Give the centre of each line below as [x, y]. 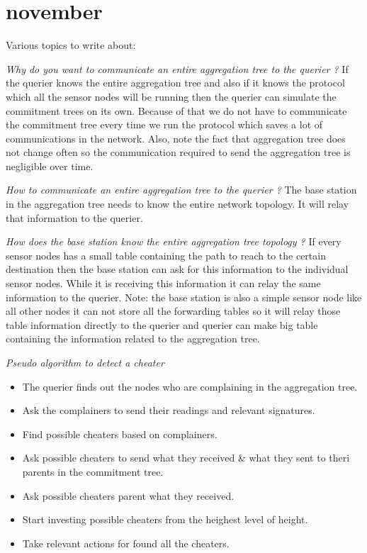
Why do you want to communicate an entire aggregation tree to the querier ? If [177, 68]
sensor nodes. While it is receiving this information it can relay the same [163, 283]
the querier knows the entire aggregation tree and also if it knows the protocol [175, 83]
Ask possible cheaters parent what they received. [128, 495]
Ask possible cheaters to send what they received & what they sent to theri [186, 458]
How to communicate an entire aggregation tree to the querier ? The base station [181, 190]
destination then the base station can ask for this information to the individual [177, 269]
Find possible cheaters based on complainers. [120, 434]
